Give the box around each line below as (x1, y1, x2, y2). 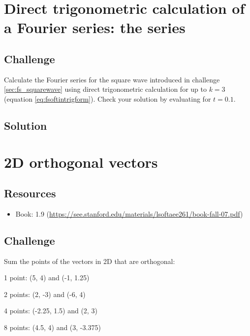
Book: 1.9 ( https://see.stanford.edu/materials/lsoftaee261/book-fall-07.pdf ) (15, 208, 243, 219)
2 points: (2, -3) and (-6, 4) (4, 289, 86, 299)
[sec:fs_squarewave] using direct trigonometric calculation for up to (4, 84, 207, 94)
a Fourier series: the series (4, 17, 186, 37)
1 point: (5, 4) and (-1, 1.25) (4, 272, 90, 283)
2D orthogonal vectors (4, 151, 158, 172)
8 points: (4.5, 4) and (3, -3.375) (4, 322, 101, 333)
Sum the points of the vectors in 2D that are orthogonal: (4, 256, 175, 266)
